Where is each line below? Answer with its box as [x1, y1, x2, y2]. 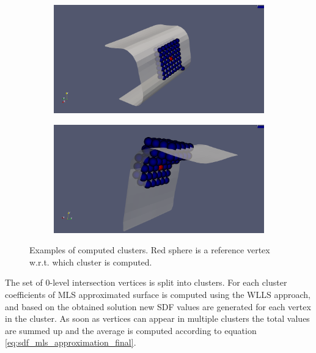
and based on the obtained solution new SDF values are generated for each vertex [5, 300, 311, 313]
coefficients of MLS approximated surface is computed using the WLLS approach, [5, 288, 310, 301]
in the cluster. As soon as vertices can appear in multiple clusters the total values [5, 312, 310, 325]
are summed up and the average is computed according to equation [5, 324, 257, 336]
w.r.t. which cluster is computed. [29, 255, 152, 268]
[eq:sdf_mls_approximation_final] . [5, 336, 136, 349]
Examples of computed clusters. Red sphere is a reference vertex [29, 243, 270, 256]
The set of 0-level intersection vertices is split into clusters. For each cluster [5, 276, 287, 289]
